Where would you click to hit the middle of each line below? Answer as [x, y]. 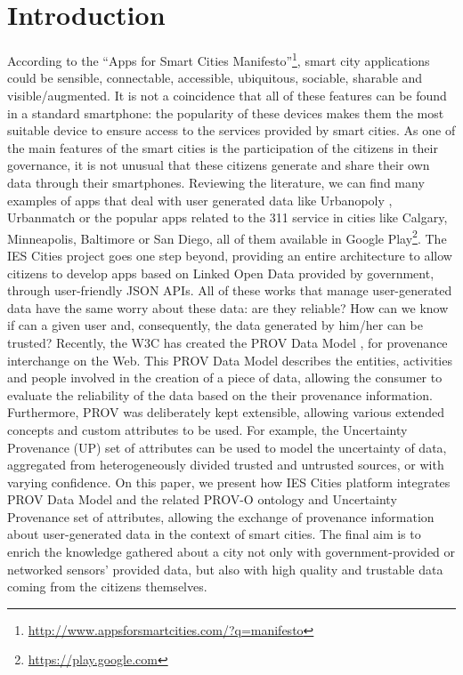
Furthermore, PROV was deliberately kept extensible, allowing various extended [226, 412]
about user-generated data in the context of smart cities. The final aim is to [214, 534]
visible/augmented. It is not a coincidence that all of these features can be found [227, 95]
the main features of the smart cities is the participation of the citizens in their [223, 147]
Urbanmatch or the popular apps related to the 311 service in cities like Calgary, [227, 217]
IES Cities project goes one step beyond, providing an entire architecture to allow [230, 255]
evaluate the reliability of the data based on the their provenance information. [220, 394]
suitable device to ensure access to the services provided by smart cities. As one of [231, 130]
